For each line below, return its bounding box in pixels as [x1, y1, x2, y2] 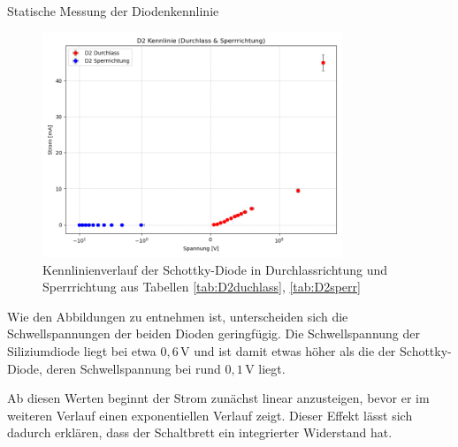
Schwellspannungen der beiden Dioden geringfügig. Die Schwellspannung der [7, 324, 420, 343]
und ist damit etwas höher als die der [194, 341, 396, 360]
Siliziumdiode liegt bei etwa [7, 341, 156, 360]
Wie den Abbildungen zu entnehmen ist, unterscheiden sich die [7, 307, 348, 325]
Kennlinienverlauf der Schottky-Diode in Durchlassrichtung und [42, 260, 388, 278]
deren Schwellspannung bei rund [46, 359, 221, 377]
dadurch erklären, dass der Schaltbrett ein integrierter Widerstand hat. [7, 423, 393, 442]
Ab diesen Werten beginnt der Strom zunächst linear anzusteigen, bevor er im [7, 389, 430, 407]
